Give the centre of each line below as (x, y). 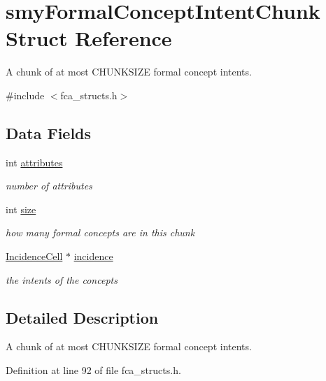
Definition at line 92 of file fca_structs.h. (93, 370)
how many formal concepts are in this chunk (100, 232)
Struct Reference (89, 38)
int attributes (34, 162)
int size (21, 209)
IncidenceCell (34, 256)
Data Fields (49, 132)
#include (25, 95)
